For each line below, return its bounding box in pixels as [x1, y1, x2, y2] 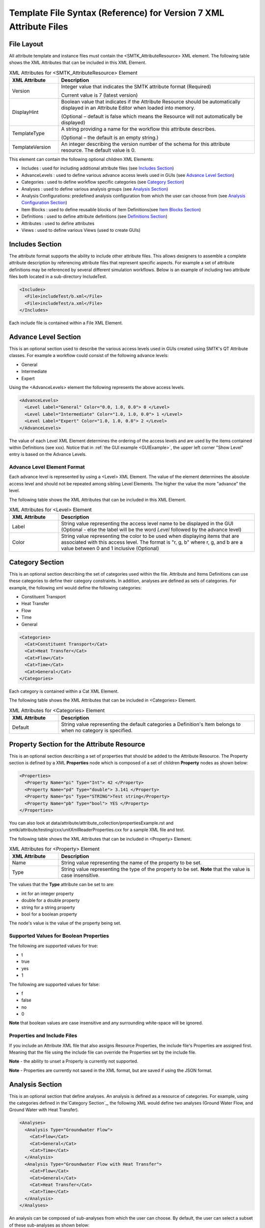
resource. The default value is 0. [61, 147, 136, 154]
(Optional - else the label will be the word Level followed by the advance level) [61, 526, 241, 533]
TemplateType [12, 130, 45, 137]
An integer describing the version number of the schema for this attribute [61, 140, 230, 147]
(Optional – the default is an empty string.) [61, 134, 159, 141]
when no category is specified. [61, 727, 132, 734]
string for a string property [21, 904, 76, 910]
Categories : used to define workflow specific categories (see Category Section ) [21, 179, 185, 185]
